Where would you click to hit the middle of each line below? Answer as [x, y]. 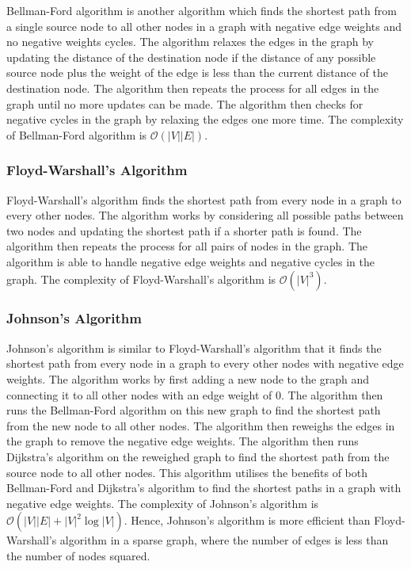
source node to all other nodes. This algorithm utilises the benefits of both [187, 472]
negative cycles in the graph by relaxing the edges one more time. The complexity [205, 119]
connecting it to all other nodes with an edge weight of [139, 394]
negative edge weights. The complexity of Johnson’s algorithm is [163, 503]
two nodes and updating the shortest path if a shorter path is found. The [184, 230]
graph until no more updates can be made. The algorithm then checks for [185, 103]
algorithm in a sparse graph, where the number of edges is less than [224, 540]
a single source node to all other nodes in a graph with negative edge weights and [204, 26]
